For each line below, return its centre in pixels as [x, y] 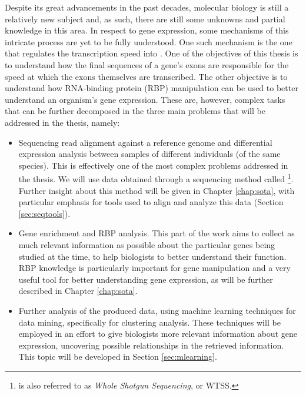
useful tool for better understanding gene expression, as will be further [146, 279]
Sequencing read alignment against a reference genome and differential [145, 142]
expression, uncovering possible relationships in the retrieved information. [151, 345]
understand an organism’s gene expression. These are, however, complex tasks [145, 99]
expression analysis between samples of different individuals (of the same [149, 154]
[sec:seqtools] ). [44, 213]
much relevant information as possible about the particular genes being [147, 244]
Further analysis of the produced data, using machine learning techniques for [157, 310]
